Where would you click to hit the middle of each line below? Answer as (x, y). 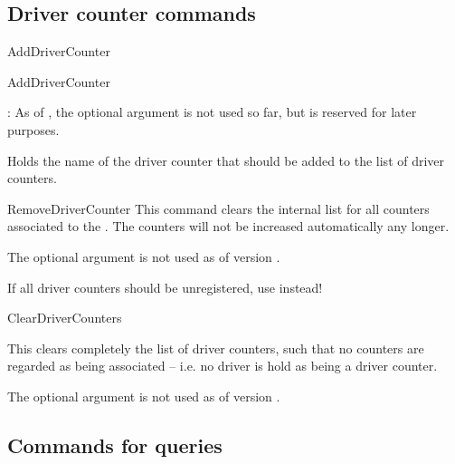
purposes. (33, 129)
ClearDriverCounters (65, 318)
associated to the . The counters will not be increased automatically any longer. (228, 226)
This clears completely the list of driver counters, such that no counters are (216, 348)
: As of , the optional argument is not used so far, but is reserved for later (212, 112)
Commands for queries (115, 445)
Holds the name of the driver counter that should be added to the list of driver (226, 160)
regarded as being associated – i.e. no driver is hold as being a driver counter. (223, 366)
